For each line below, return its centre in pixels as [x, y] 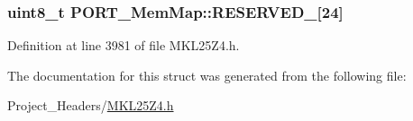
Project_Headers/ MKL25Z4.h [91, 105]
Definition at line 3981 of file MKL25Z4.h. [124, 45]
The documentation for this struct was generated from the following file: [207, 75]
